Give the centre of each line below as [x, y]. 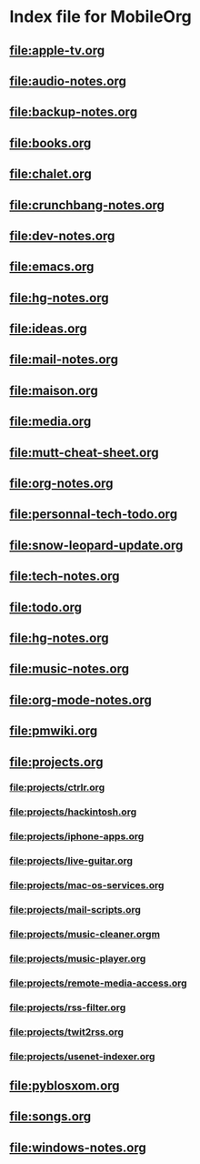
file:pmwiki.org [54, 731]
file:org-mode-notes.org [80, 699]
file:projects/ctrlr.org [57, 787]
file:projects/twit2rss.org [67, 1032]
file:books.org [50, 143]
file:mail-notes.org [64, 360]
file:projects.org [56, 762]
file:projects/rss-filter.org [68, 1007]
